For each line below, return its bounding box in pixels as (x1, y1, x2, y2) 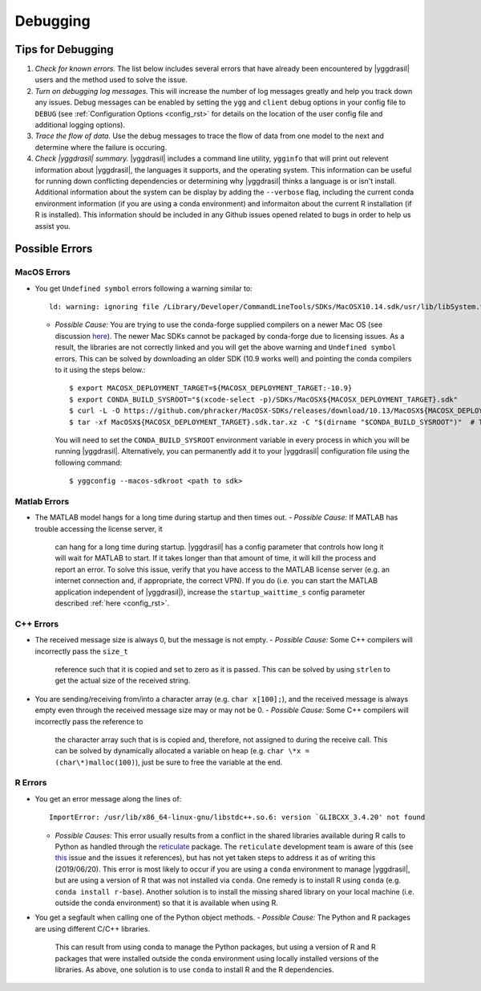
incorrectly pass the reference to (34, 716, 143, 726)
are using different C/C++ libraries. (34, 924, 151, 933)
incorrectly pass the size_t (34, 646, 128, 656)
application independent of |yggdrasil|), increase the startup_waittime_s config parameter (55, 587, 366, 597)
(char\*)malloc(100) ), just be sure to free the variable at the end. (55, 757, 283, 767)
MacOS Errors (14, 267, 71, 278)
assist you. (34, 221, 71, 230)
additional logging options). (34, 120, 126, 130)
